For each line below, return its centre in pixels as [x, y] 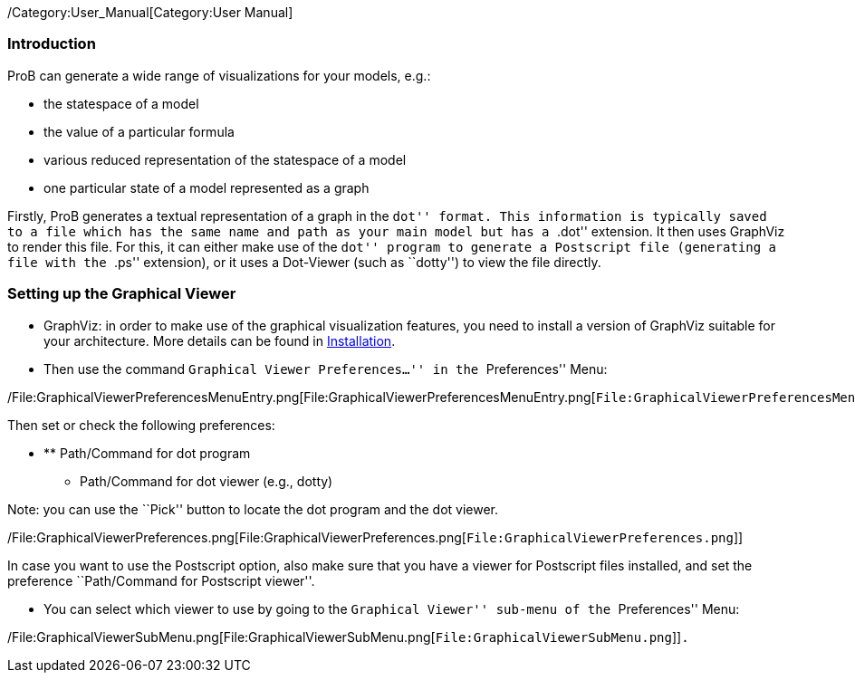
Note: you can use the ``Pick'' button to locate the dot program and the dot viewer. [253, 509]
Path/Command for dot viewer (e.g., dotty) [207, 481]
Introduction [52, 44]
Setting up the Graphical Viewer [122, 294]
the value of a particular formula [139, 131]
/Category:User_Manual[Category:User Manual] [150, 12]
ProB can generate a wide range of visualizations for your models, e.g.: [219, 75]
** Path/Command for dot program [147, 453]
